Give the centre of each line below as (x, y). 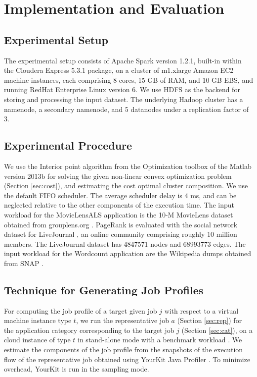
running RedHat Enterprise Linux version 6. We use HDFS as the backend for (122, 89)
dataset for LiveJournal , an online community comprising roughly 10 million (121, 234)
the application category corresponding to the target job (89, 330)
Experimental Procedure (68, 145)
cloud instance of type (37, 340)
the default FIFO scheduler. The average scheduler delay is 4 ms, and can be (120, 195)
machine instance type (38, 320)
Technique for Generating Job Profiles (104, 290)
